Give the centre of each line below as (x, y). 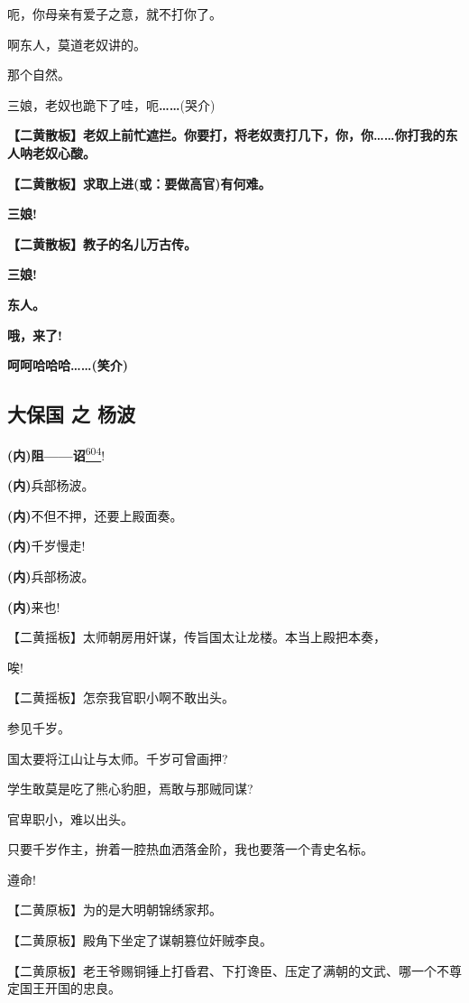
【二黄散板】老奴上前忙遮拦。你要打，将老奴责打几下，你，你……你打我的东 (233, 135)
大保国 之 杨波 (72, 414)
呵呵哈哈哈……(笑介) (68, 365)
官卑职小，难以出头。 (70, 818)
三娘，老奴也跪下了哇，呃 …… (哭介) (111, 104)
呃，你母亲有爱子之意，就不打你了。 (115, 14)
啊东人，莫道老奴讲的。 (77, 44)
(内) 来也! (34, 606)
